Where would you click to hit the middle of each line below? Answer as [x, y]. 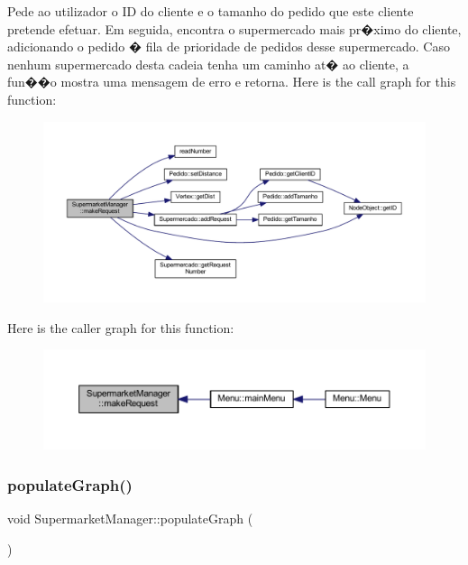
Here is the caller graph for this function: [121, 327]
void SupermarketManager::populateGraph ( [130, 518]
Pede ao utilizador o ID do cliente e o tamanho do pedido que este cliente [211, 11]
